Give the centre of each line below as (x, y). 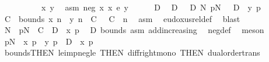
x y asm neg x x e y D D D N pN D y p (151, 7)
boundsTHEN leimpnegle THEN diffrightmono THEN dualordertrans (132, 52)
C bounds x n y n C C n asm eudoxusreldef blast (122, 18)
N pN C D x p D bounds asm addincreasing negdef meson (134, 30)
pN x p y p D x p (49, 41)
